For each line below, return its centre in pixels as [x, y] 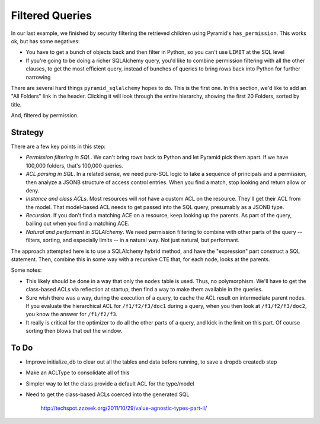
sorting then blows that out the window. [74, 331]
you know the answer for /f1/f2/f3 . [72, 314]
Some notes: [26, 270]
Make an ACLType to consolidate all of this [78, 372]
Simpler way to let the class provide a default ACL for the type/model [110, 383]
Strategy [27, 132]
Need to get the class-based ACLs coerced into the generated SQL [108, 394]
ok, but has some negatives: [45, 41]
